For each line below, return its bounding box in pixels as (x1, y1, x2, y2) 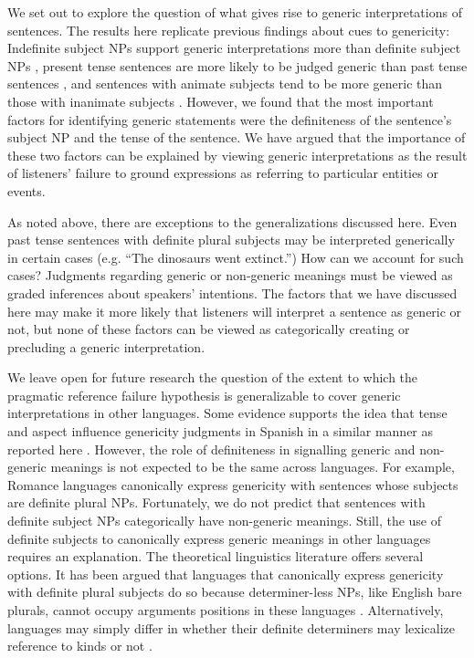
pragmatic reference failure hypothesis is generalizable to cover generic (7, 385, 401, 404)
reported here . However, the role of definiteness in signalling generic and (7, 439, 416, 458)
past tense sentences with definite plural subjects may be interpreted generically (7, 230, 455, 249)
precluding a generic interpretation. (7, 337, 205, 356)
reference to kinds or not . (7, 636, 153, 655)
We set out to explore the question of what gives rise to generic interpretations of (7, 3, 462, 21)
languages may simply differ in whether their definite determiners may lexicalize (7, 618, 456, 637)
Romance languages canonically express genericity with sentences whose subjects (7, 475, 458, 494)
